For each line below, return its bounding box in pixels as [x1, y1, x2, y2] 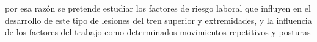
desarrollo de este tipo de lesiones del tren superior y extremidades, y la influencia [5, 13, 312, 26]
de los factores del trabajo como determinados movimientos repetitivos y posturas [5, 26, 311, 38]
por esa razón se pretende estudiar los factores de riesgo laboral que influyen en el [5, 2, 311, 14]
